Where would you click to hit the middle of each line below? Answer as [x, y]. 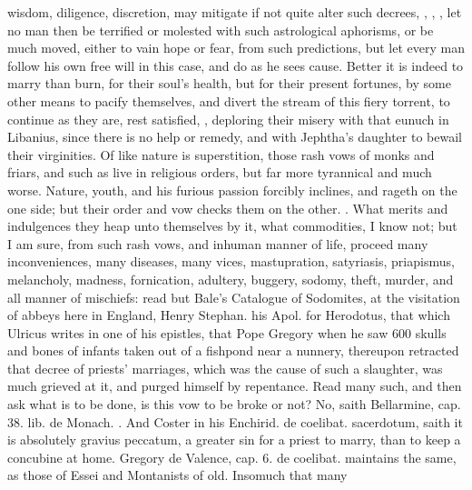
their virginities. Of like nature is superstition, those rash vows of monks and [221, 154]
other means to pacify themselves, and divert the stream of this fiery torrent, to [229, 100]
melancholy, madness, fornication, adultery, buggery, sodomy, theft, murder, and [231, 279]
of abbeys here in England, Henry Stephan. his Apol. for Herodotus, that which [229, 315]
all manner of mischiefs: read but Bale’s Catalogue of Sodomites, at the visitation [234, 297]
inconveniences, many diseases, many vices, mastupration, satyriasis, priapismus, [231, 261]
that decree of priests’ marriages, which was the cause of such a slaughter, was [225, 368]
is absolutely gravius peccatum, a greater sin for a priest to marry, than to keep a [234, 440]
